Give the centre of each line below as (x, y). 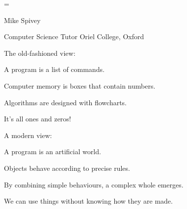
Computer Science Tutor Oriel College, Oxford (74, 36)
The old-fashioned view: (40, 53)
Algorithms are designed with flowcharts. (66, 102)
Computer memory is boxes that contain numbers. (80, 85)
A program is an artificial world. (53, 151)
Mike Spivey (22, 20)
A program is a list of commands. (54, 69)
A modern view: (28, 135)
